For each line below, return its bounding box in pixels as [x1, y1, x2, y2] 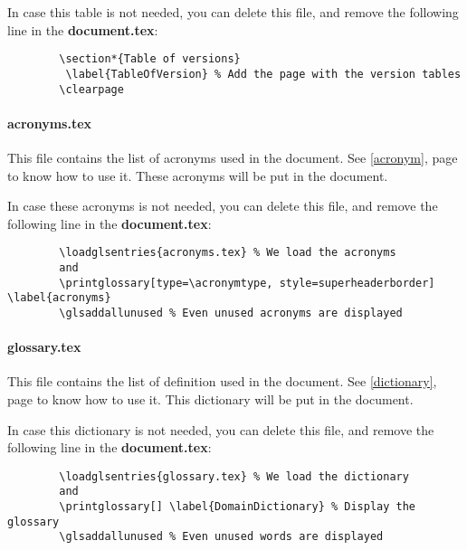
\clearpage [59, 82, 124, 96]
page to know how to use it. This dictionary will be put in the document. [7, 390, 414, 408]
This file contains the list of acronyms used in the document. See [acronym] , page [7, 147, 458, 166]
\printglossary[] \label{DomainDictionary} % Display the [59, 500, 416, 514]
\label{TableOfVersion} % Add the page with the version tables [65, 67, 462, 81]
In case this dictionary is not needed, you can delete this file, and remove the [7, 420, 434, 439]
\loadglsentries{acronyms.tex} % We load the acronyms [59, 246, 396, 260]
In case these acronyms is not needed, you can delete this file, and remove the [7, 196, 438, 215]
